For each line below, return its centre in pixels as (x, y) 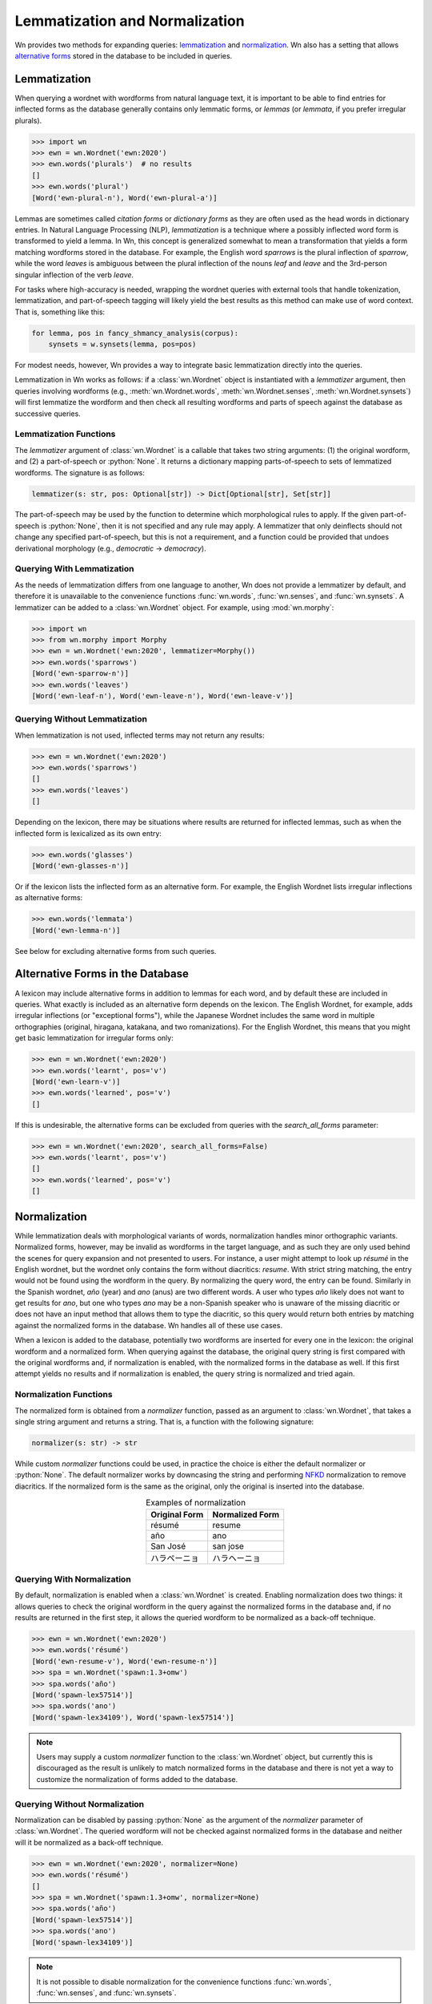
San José (168, 1546)
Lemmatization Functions (65, 434)
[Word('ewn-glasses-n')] (80, 865)
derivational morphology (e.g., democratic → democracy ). (111, 548)
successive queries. (48, 414)
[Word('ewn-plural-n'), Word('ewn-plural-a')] (124, 198)
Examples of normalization (196, 1503)
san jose (228, 1546)
